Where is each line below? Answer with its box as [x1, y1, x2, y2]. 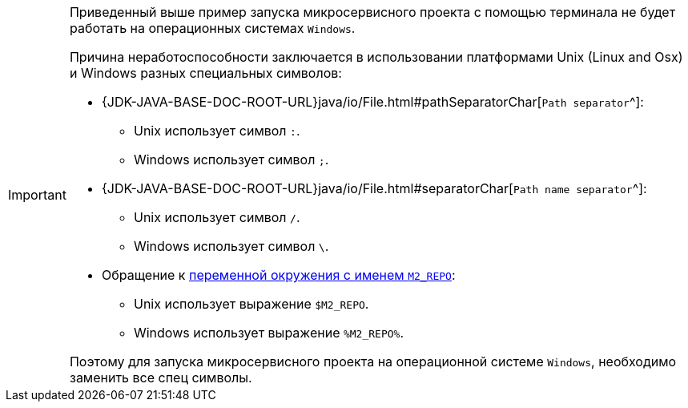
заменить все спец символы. [69, 370, 252, 386]
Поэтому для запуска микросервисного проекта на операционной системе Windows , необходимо [69, 353, 677, 370]
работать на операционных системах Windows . [69, 20, 356, 36]
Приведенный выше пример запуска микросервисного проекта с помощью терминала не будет [69, 4, 676, 20]
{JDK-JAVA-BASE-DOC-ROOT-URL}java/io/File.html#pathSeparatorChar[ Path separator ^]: [101, 94, 644, 110]
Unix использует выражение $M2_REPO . [133, 296, 369, 312]
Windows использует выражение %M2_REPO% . [133, 325, 404, 341]
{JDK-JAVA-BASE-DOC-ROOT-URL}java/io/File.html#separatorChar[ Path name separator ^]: [101, 180, 647, 196]
